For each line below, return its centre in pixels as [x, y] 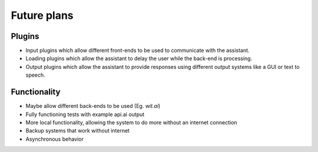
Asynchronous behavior [54, 139]
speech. [35, 75]
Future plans [42, 15]
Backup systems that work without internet [77, 131]
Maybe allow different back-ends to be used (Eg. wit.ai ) [93, 106]
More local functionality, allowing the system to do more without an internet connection [132, 122]
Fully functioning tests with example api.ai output [85, 114]
